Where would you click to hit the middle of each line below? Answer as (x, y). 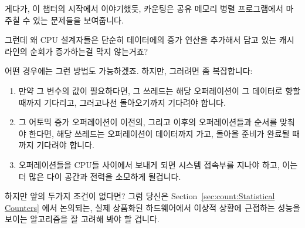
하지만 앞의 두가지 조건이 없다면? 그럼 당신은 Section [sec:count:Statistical (140, 196)
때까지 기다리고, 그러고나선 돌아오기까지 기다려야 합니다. (122, 102)
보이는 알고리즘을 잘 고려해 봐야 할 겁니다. (82, 219)
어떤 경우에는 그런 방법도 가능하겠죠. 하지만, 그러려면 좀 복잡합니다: (129, 71)
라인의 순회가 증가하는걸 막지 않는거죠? (77, 51)
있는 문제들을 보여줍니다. (78, 20)
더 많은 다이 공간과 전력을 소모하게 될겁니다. (100, 176)
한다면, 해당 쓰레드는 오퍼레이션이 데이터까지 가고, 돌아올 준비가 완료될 (159, 133)
